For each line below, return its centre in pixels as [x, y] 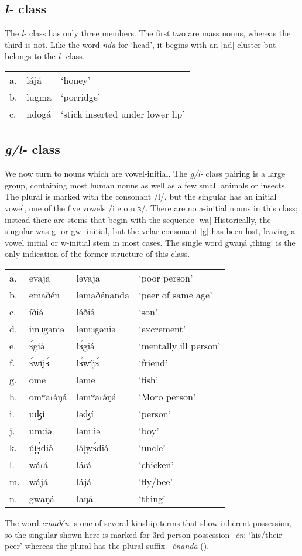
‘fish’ [149, 379]
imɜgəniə [47, 328]
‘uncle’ [152, 447]
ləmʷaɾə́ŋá [96, 396]
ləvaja [88, 277]
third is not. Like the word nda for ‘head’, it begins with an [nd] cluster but [140, 44]
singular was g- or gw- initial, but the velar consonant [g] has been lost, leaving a [150, 231]
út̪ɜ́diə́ [41, 447]
